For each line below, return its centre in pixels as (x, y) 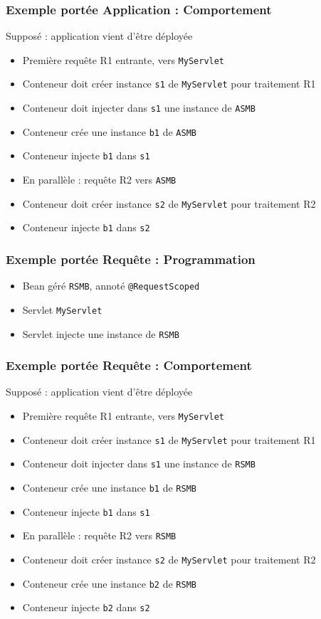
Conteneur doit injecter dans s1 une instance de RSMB (139, 464)
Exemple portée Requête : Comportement (129, 365)
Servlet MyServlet (62, 309)
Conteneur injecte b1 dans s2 (86, 227)
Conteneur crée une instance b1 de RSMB (109, 488)
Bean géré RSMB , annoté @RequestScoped (111, 286)
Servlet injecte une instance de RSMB (101, 333)
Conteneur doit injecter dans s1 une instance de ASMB (139, 108)
